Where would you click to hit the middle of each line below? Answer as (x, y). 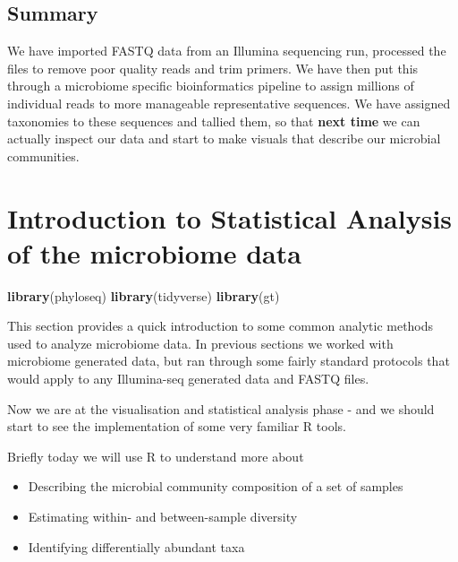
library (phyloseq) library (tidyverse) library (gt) (144, 295)
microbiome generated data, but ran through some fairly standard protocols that (229, 361)
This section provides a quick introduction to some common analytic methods (221, 326)
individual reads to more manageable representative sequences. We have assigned (229, 103)
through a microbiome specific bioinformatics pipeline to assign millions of (211, 86)
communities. (43, 156)
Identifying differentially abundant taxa (136, 546)
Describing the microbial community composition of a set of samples (216, 486)
